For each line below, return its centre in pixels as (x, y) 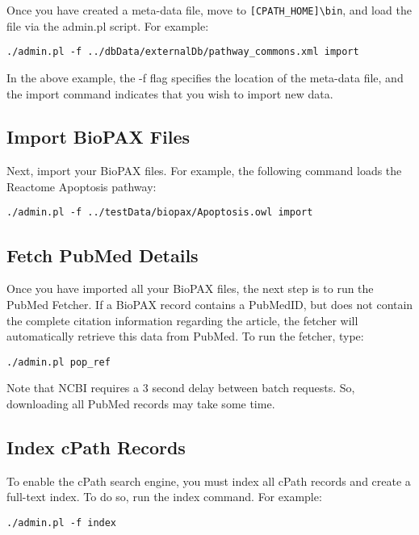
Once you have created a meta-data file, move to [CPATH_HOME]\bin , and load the (209, 10)
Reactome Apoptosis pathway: (82, 186)
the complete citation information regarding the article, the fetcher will (182, 320)
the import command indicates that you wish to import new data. (170, 93)
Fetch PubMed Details (103, 255)
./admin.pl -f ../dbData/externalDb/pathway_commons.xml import (183, 52)
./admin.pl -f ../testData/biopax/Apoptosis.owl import (160, 213)
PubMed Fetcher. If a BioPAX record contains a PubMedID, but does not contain (210, 304)
